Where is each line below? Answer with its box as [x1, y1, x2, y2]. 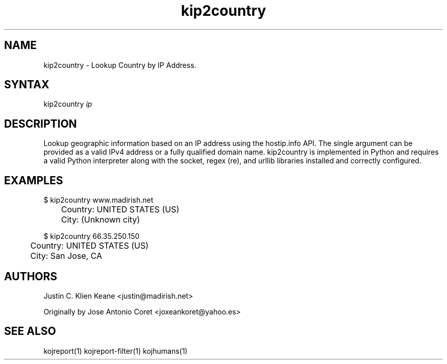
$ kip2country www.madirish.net [43, 196, 154, 205]
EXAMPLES [4, 174, 63, 187]
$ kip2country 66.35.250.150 [43, 232, 140, 241]
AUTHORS [4, 270, 58, 283]
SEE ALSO [4, 325, 56, 338]
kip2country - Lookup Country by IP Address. [43, 60, 196, 69]
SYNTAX [4, 78, 49, 91]
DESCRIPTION [4, 117, 77, 130]
